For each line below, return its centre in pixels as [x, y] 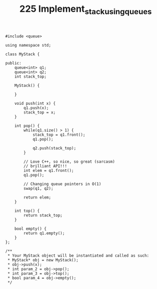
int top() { [27, 211]
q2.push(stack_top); [54, 148]
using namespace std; [28, 45]
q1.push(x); [36, 108]
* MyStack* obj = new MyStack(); [43, 260]
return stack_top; [43, 215]
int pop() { [27, 126]
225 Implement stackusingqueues [86, 10]
